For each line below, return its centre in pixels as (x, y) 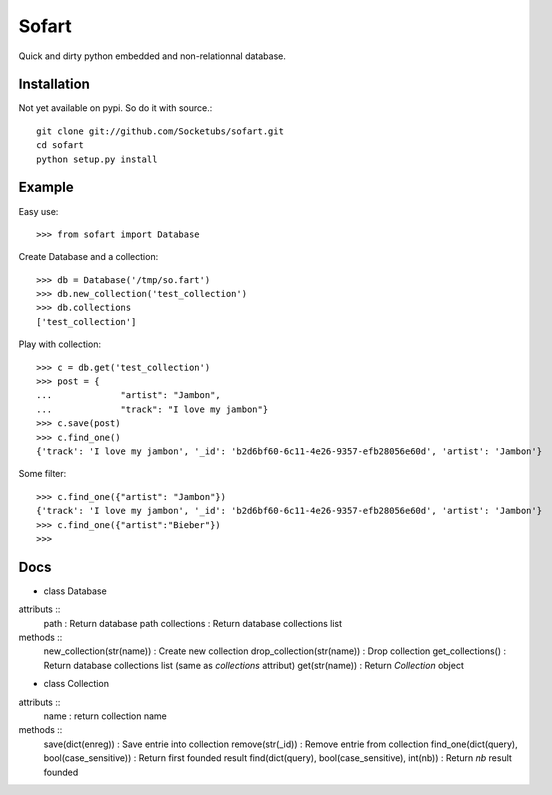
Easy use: (38, 211)
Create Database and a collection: (88, 257)
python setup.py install (97, 159)
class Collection (76, 684)
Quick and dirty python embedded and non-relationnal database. (152, 56)
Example (46, 187)
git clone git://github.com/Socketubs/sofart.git (160, 131)
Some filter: (42, 474)
